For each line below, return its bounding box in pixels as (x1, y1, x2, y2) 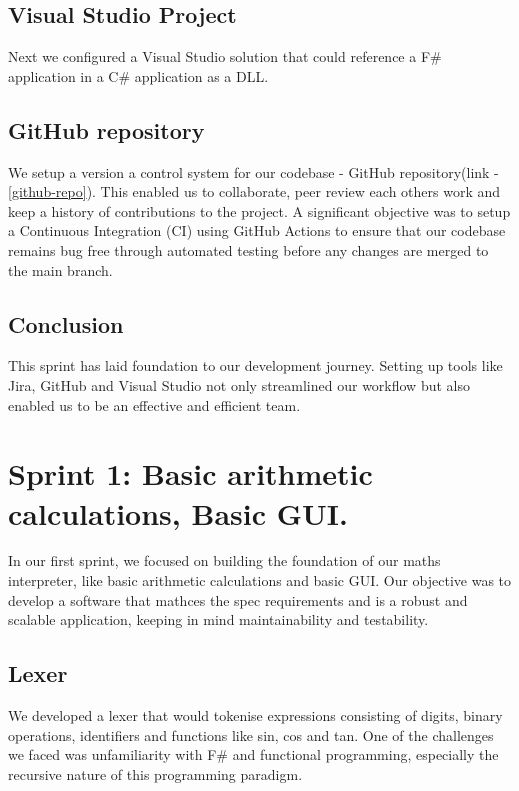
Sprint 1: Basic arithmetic (8, 453, 373, 494)
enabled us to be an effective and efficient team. (8, 394, 301, 415)
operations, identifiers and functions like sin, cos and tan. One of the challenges (8, 724, 494, 745)
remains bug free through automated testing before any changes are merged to (8, 239, 489, 260)
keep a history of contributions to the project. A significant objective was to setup (8, 200, 511, 221)
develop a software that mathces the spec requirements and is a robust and (8, 589, 468, 610)
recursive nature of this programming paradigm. (8, 763, 303, 784)
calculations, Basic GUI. (8, 492, 348, 533)
